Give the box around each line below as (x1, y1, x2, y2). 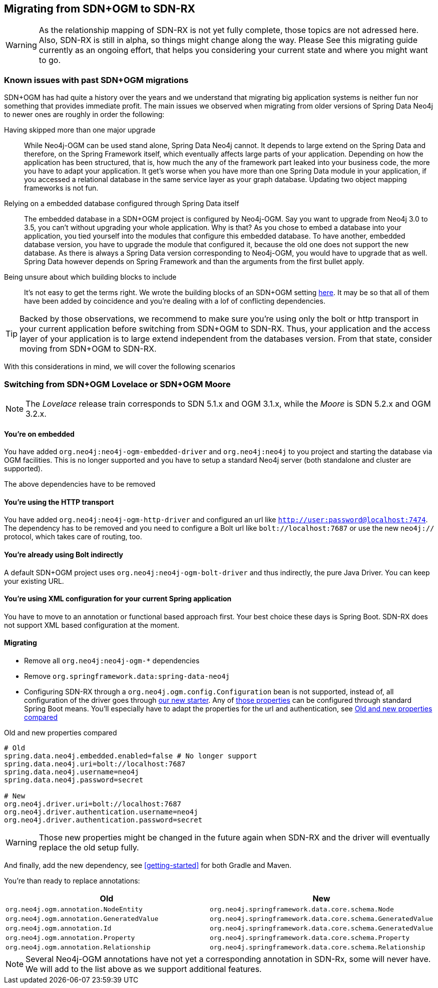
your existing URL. (4, 576, 64, 585)
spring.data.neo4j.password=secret (4, 776, 144, 784)
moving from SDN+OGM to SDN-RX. (20, 344, 157, 354)
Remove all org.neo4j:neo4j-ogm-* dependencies (24, 656, 200, 665)
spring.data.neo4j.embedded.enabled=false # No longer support (4, 752, 257, 760)
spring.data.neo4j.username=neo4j (4, 768, 139, 776)
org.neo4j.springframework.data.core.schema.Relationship (209, 943, 425, 951)
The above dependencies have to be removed (4, 480, 156, 489)
